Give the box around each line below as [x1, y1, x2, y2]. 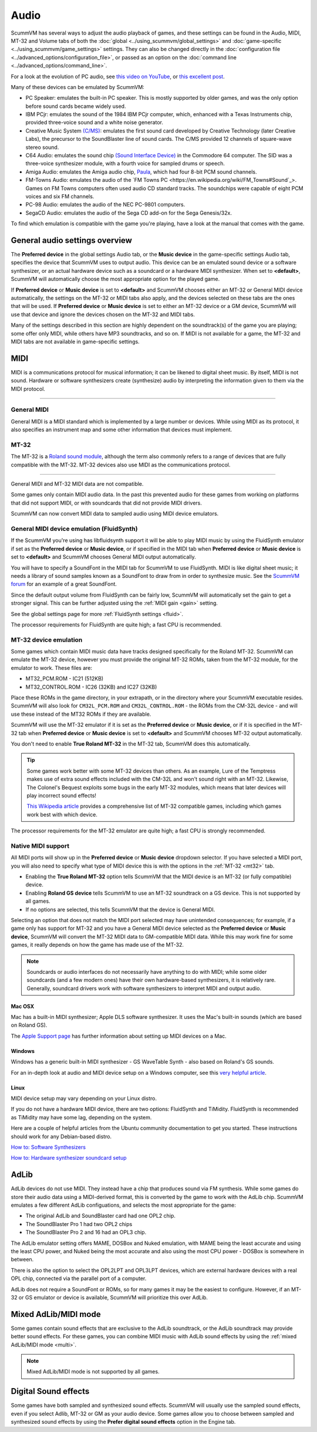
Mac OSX [11, 1003, 35, 1010]
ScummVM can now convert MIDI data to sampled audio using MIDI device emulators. [11, 510, 219, 517]
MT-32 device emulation [11, 635, 83, 644]
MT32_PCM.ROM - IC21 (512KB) [25, 675, 104, 682]
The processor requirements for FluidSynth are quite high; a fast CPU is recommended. [11, 621, 222, 628]
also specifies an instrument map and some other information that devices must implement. [11, 426, 232, 434]
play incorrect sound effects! [26, 792, 97, 799]
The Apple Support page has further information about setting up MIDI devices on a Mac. [11, 1032, 227, 1040]
